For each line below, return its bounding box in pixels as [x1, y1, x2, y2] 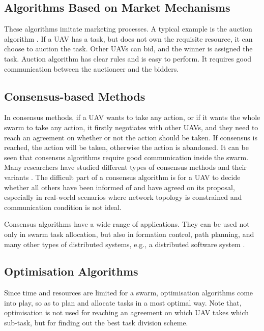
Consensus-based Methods [4, 88, 145, 104]
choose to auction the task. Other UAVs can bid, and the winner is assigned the [4, 43, 253, 54]
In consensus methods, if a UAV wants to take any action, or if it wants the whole [4, 112, 260, 123]
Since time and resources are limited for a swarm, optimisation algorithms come [4, 287, 253, 298]
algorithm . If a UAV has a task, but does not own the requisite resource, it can [4, 33, 253, 44]
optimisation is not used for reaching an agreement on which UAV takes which [4, 307, 249, 318]
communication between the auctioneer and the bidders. [4, 63, 179, 74]
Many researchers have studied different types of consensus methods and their [4, 162, 247, 172]
